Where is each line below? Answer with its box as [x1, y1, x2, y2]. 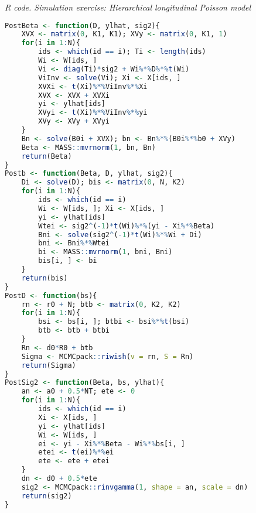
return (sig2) [21, 491, 72, 500]
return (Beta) [21, 152, 72, 160]
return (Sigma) [21, 361, 76, 370]
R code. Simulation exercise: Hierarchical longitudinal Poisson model [5, 1, 251, 13]
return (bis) [21, 273, 68, 282]
